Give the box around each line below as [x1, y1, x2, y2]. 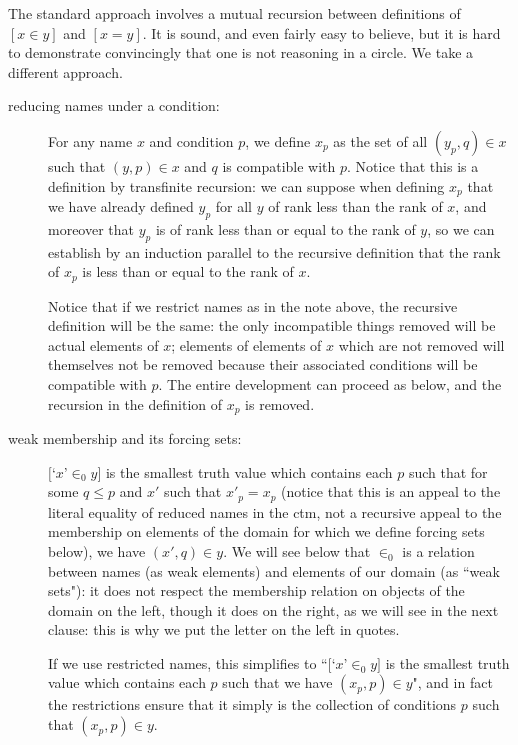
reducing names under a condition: [8, 95, 220, 116]
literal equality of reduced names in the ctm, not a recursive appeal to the [48, 501, 502, 522]
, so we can [427, 218, 495, 239]
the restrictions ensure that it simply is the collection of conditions [48, 694, 457, 715]
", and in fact [412, 672, 493, 693]
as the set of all [333, 130, 428, 151]
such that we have [222, 672, 333, 693]
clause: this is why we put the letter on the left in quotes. [48, 619, 400, 640]
